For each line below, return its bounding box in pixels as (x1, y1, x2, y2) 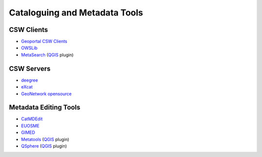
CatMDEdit (21, 116, 43, 122)
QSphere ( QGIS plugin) (21, 143, 67, 149)
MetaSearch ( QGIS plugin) (21, 52, 74, 57)
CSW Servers (9, 64, 51, 72)
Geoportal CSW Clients (21, 39, 67, 44)
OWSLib (21, 45, 38, 51)
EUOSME (21, 123, 40, 128)
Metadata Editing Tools (9, 103, 81, 112)
